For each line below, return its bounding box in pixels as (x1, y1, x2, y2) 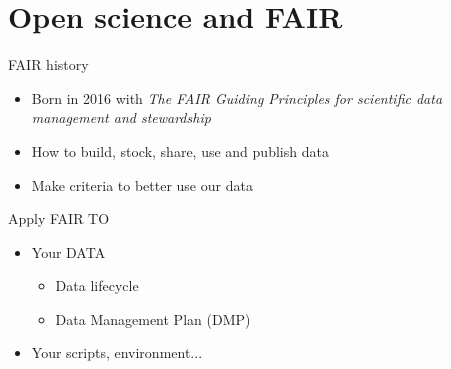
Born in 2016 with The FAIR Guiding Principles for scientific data (31, 87, 443, 108)
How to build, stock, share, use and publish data (31, 140, 329, 161)
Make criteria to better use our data (31, 174, 253, 195)
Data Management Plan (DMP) (55, 308, 251, 329)
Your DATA (31, 241, 106, 262)
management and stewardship (31, 107, 211, 128)
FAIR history (8, 54, 89, 75)
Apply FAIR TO (8, 208, 110, 229)
